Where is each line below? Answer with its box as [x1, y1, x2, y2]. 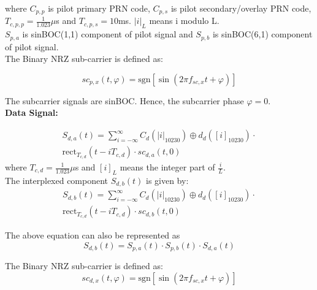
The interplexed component [5, 174, 109, 186]
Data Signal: [5, 106, 58, 119]
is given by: [145, 174, 189, 186]
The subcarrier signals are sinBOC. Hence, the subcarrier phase [5, 94, 244, 107]
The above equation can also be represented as [5, 229, 180, 242]
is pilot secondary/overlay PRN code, [170, 2, 311, 14]
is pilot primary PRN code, [48, 2, 150, 14]
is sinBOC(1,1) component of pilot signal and [22, 28, 193, 40]
